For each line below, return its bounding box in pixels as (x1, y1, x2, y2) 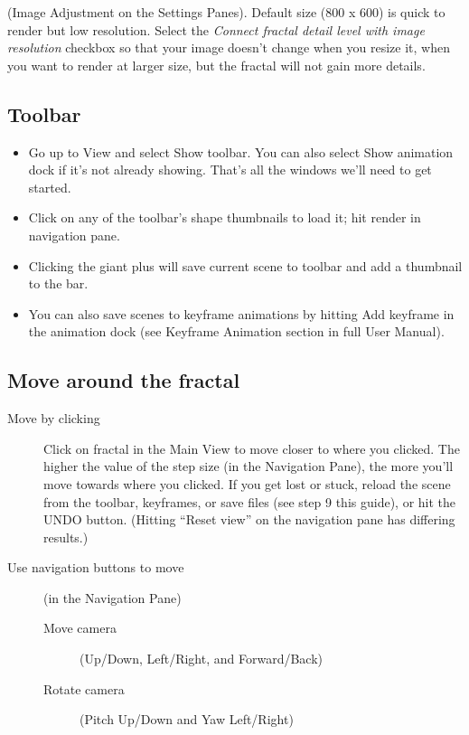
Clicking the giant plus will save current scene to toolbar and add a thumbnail (28, 256, 463, 275)
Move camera (43, 618, 117, 637)
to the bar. (28, 274, 89, 293)
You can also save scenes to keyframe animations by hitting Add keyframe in (28, 304, 455, 323)
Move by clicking (7, 409, 100, 428)
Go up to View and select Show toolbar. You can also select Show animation (28, 142, 454, 161)
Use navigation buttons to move (7, 558, 184, 577)
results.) (43, 527, 89, 546)
